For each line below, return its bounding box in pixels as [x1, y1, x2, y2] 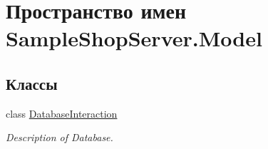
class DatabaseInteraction [6, 106, 118, 120]
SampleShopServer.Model [6, 24, 262, 53]
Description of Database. [6, 130, 113, 145]
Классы [6, 72, 58, 94]
